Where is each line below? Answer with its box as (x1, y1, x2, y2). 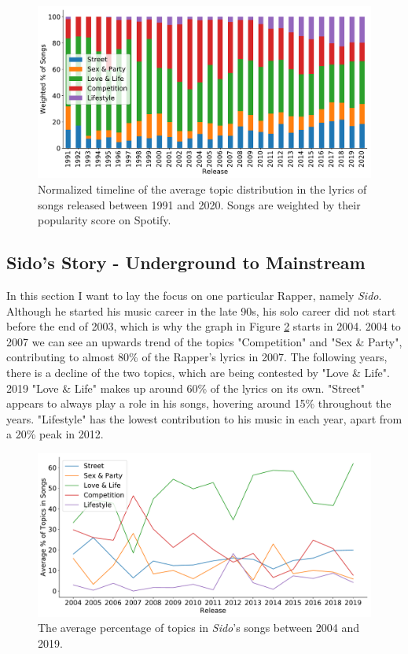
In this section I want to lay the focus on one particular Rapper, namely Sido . (6, 287, 382, 303)
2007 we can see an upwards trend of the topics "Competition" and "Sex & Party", (6, 333, 402, 349)
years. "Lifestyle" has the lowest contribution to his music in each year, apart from (6, 410, 402, 427)
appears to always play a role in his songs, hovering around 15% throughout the (6, 395, 391, 412)
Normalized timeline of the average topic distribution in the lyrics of (38, 181, 367, 198)
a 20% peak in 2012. (6, 426, 104, 442)
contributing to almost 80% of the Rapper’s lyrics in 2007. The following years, (6, 349, 388, 365)
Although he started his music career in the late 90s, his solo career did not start (6, 302, 396, 319)
